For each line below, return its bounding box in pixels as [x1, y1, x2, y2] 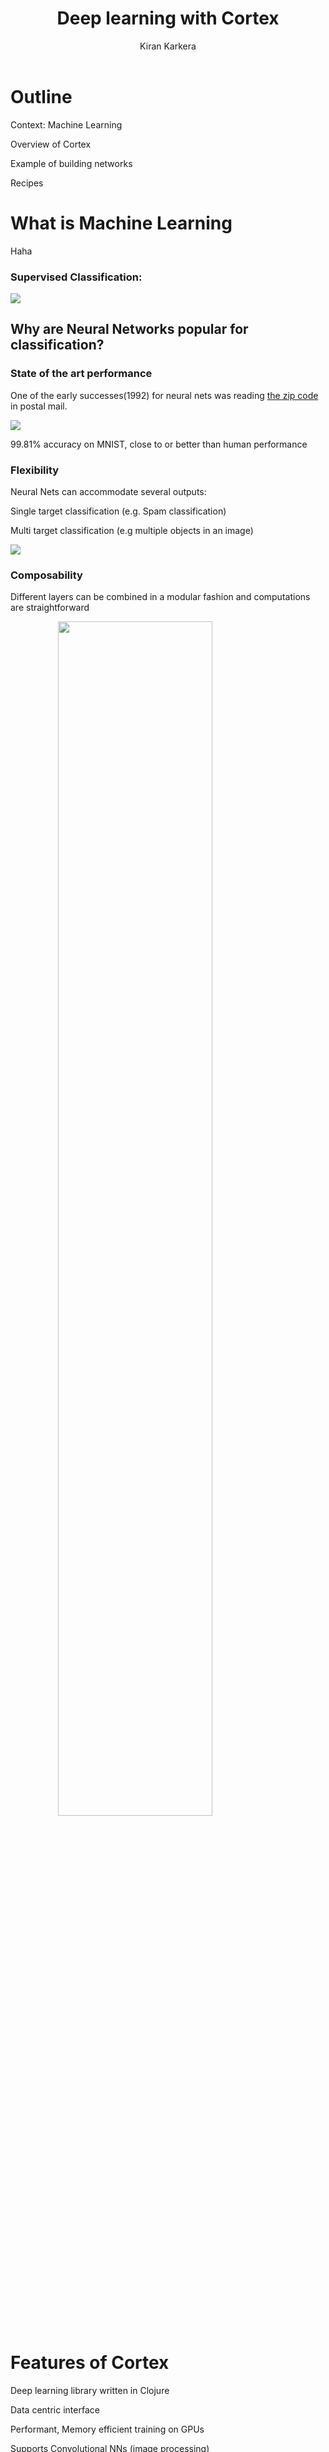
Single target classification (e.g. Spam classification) [10, 505, 227, 517]
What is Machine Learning [10, 212, 233, 234]
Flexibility [10, 463, 60, 477]
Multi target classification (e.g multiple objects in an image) [10, 524, 254, 536]
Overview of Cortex [10, 138, 92, 150]
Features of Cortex [10, 2352, 170, 2374]
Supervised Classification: [10, 270, 143, 284]
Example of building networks [10, 157, 133, 169]
